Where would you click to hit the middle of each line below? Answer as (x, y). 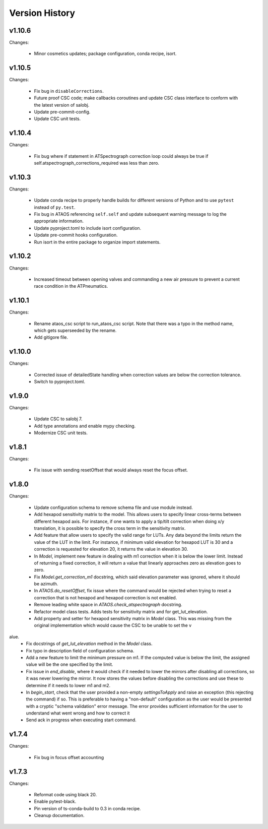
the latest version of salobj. (62, 105)
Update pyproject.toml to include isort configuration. (88, 228)
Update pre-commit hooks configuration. (76, 235)
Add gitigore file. (51, 337)
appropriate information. (59, 221)
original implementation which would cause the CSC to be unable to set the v (113, 626)
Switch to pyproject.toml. (60, 382)
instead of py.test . (55, 207)
